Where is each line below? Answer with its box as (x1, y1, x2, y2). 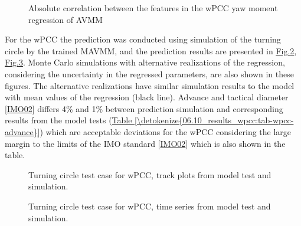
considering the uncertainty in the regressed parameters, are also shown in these (5, 67, 294, 80)
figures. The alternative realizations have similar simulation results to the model (5, 79, 295, 91)
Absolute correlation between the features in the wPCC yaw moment (28, 2, 278, 14)
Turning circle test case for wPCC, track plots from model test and (28, 168, 271, 181)
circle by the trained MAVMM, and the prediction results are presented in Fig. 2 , (5, 44, 297, 57)
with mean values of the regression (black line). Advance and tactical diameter (5, 91, 289, 103)
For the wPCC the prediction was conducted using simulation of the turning (5, 33, 281, 45)
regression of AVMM (28, 13, 103, 25)
